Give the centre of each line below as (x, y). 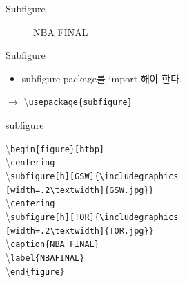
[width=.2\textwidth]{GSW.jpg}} (80, 190)
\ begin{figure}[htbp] (55, 148)
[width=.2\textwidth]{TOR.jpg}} (80, 231)
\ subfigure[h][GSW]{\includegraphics (92, 175)
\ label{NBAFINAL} (45, 256)
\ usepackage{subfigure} (78, 101)
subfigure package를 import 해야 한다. (102, 78)
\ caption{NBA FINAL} (52, 243)
